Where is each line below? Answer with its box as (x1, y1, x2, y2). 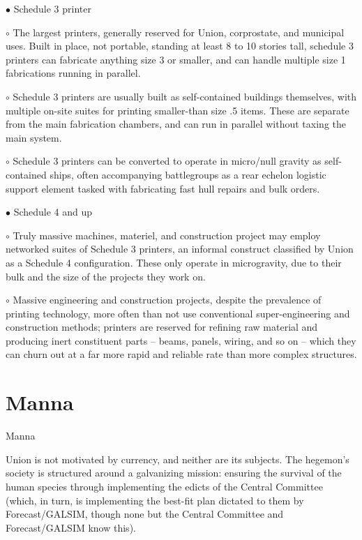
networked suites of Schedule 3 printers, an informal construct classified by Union (6, 241, 354, 256)
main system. (6, 130, 62, 144)
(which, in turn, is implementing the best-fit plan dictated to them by (6, 493, 304, 507)
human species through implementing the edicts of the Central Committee (6, 479, 323, 493)
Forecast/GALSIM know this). (6, 520, 136, 534)
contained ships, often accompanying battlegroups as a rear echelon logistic (6, 167, 326, 181)
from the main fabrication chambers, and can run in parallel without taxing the (6, 117, 346, 131)
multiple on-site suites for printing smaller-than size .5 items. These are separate (6, 103, 349, 117)
